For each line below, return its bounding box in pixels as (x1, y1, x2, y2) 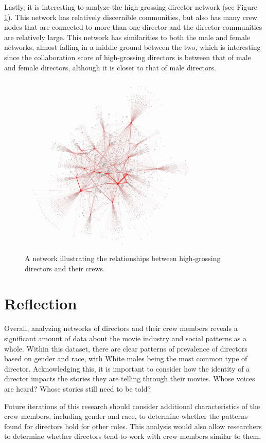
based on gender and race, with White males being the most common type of (4, 353, 247, 364)
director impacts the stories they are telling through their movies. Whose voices (4, 373, 255, 384)
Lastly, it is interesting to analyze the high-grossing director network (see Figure (4, 2, 257, 12)
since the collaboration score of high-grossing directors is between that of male (4, 51, 251, 62)
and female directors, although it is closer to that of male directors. (4, 62, 216, 72)
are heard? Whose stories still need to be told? (4, 383, 151, 394)
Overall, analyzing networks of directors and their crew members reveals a (4, 323, 238, 334)
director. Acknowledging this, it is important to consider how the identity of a (4, 363, 250, 374)
